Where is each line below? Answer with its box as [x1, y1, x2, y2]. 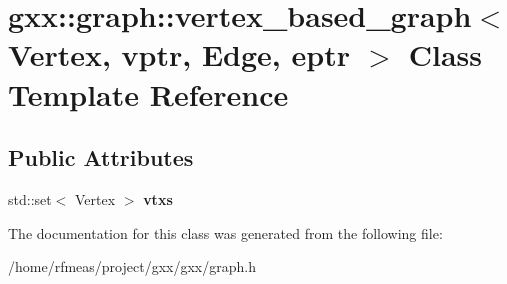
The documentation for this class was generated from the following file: [8, 222, 443, 243]
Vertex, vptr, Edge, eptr [8, 34, 350, 75]
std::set [8, 188, 52, 209]
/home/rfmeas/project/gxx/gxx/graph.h [8, 256, 256, 277]
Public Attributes [8, 142, 194, 173]
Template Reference [8, 73, 289, 114]
